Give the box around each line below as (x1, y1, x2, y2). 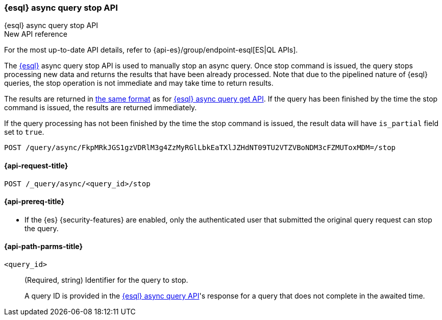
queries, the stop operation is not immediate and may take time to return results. (4, 79, 274, 88)
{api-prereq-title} (4, 197, 65, 206)
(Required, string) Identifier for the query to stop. (24, 276, 188, 285)
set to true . (4, 128, 44, 137)
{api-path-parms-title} (4, 242, 83, 251)
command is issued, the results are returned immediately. (4, 103, 197, 112)
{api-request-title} (4, 161, 68, 170)
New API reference (4, 30, 67, 39)
